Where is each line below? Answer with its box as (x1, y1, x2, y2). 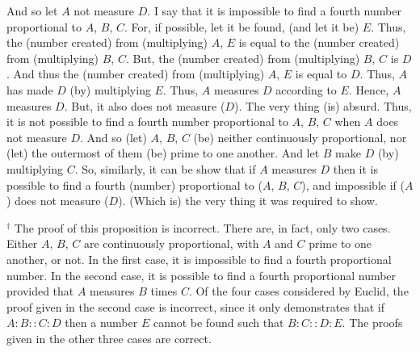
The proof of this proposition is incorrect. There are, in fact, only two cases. (14, 219, 391, 236)
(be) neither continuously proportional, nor (193, 128, 407, 145)
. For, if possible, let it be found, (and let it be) (124, 18, 359, 35)
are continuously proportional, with (83, 235, 259, 252)
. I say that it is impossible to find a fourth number (147, 2, 401, 19)
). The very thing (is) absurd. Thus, (234, 97, 412, 114)
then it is (333, 160, 378, 177)
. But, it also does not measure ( (64, 97, 225, 114)
